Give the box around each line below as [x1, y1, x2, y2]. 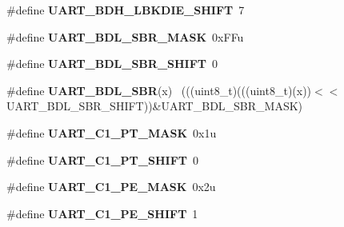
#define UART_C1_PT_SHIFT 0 [6, 151, 198, 168]
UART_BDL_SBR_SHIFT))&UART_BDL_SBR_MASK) [6, 98, 303, 114]
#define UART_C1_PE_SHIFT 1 [6, 205, 198, 221]
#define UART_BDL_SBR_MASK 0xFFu [6, 28, 244, 45]
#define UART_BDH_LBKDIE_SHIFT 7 [6, 2, 245, 18]
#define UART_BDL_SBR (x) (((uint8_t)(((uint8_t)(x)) [6, 82, 312, 98]
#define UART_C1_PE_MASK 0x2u [6, 178, 216, 195]
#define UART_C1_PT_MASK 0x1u [6, 124, 217, 141]
